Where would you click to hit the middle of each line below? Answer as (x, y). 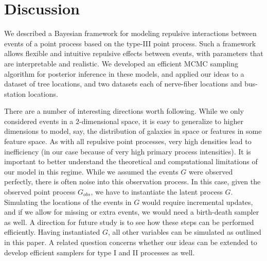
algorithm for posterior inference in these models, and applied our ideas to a (124, 73)
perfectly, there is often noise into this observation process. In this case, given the (132, 181)
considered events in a (39, 121)
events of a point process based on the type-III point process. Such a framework (130, 43)
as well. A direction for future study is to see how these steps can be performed (129, 222)
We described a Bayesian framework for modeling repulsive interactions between (130, 33)
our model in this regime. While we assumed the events (91, 171)
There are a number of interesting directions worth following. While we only (124, 111)
